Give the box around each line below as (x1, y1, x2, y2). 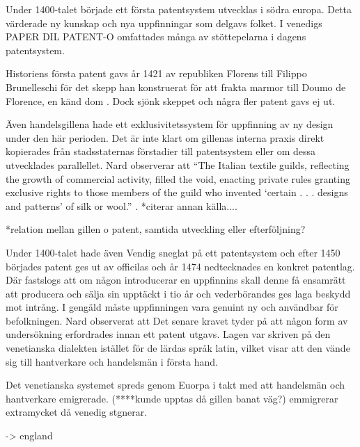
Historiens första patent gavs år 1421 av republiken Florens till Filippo (6, 66, 307, 81)
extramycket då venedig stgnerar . (6, 405, 148, 419)
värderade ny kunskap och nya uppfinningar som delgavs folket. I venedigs (6, 15, 322, 30)
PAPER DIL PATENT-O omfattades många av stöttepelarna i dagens (6, 29, 306, 44)
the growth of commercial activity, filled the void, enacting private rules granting (6, 171, 350, 186)
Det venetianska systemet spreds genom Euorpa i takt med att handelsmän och (6, 377, 345, 392)
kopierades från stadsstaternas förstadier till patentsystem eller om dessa (6, 144, 316, 159)
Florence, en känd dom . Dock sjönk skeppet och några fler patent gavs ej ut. (6, 93, 336, 108)
